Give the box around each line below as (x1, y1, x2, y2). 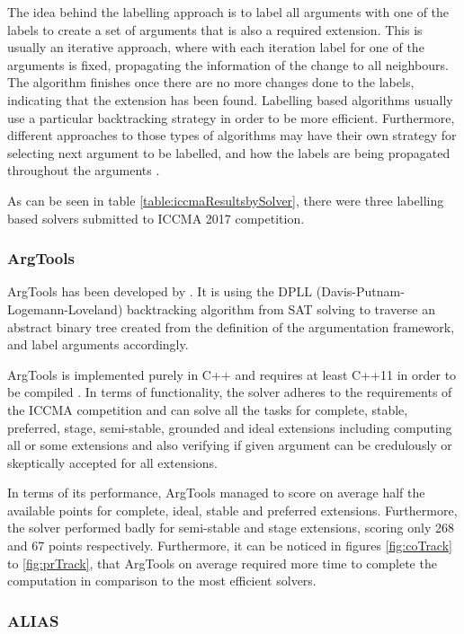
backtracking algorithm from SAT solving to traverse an (126, 299, 435, 318)
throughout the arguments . (7, 161, 160, 180)
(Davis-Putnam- (316, 282, 405, 301)
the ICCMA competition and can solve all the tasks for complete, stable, (7, 400, 408, 418)
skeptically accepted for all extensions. (7, 453, 218, 471)
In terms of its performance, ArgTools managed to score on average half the (7, 483, 425, 502)
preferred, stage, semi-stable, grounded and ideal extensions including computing (7, 418, 452, 436)
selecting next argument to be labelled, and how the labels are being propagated (7, 143, 451, 162)
